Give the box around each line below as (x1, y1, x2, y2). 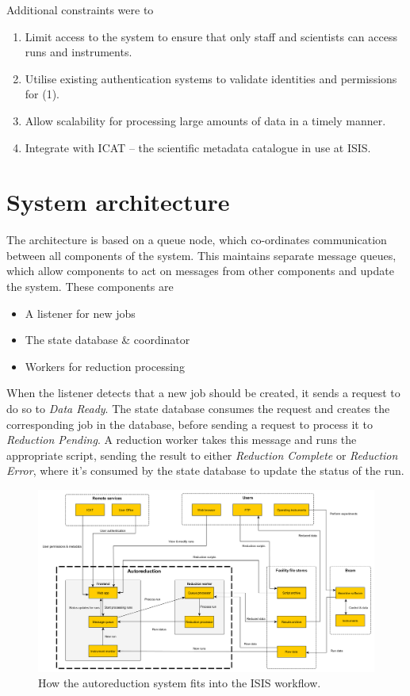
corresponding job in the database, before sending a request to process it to (6, 415, 373, 432)
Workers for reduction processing (25, 358, 185, 374)
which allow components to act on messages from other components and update (6, 262, 394, 279)
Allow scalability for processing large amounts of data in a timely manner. (25, 112, 386, 128)
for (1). (25, 86, 60, 102)
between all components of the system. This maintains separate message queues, (6, 247, 397, 263)
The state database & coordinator (25, 331, 190, 348)
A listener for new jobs (25, 304, 136, 321)
